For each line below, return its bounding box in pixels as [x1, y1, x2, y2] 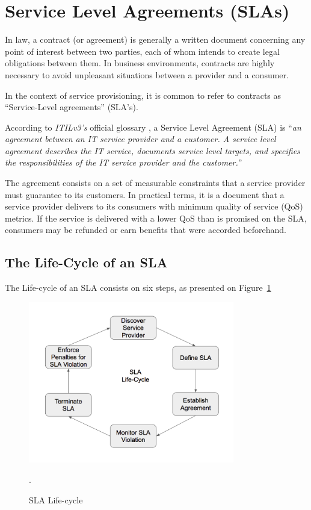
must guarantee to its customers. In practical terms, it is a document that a [5, 188, 285, 201]
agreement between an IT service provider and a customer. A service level [5, 132, 276, 145]
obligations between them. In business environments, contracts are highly [5, 57, 275, 69]
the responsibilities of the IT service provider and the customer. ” [5, 156, 242, 169]
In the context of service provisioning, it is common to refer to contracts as [5, 89, 282, 101]
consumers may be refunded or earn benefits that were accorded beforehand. [5, 223, 286, 236]
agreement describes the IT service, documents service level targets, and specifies [5, 144, 300, 157]
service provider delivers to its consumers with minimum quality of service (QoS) [5, 200, 303, 213]
